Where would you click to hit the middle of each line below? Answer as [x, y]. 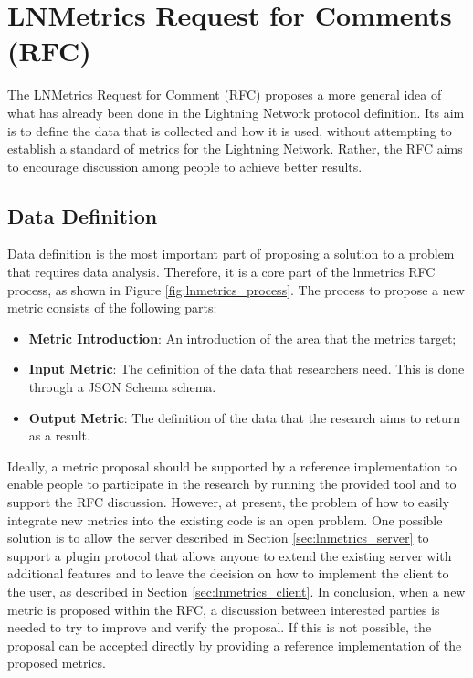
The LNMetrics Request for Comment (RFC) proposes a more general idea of [225, 95]
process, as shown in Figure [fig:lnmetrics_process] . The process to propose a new [236, 289]
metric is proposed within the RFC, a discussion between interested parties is [224, 609]
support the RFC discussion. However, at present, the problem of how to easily [228, 502]
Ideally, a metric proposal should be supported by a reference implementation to [232, 466]
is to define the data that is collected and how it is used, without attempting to [230, 130]
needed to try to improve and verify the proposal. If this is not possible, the [220, 627]
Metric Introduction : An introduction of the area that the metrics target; [242, 338]
